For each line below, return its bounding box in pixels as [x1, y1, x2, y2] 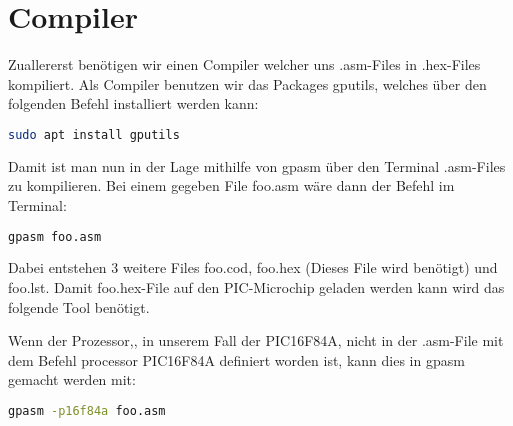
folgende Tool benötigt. [8, 296, 150, 317]
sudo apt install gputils [8, 127, 180, 142]
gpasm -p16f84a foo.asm [8, 404, 166, 418]
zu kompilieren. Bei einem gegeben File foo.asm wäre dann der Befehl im [8, 175, 455, 196]
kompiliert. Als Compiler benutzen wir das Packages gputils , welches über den [8, 73, 487, 94]
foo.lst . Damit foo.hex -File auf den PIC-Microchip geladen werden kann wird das [8, 277, 505, 298]
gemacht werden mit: [8, 369, 136, 390]
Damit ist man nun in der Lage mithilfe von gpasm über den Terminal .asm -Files [8, 155, 506, 176]
